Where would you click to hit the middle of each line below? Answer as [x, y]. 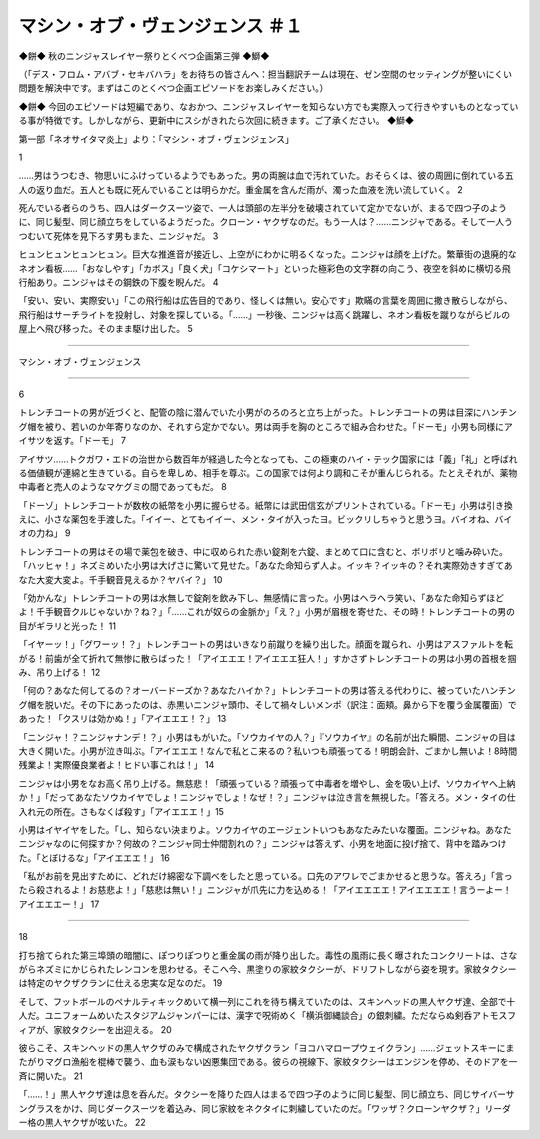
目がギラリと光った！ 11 [67, 626]
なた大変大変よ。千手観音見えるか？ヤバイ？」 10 [120, 579]
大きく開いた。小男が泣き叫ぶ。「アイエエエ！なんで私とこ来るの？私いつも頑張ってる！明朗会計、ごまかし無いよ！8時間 [268, 751]
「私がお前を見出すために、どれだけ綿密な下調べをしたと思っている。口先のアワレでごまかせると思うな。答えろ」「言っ [265, 876]
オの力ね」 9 [44, 533]
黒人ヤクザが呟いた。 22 [95, 1122]
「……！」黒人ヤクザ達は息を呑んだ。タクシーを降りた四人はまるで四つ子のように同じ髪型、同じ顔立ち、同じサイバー [262, 1094]
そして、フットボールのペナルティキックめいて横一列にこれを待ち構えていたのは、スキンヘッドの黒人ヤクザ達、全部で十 [267, 1001]
